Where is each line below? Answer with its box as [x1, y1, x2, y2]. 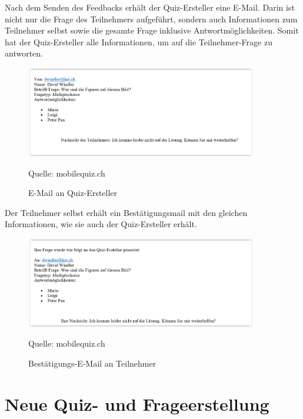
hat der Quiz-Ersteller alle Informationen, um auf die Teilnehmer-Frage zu [5, 35, 272, 48]
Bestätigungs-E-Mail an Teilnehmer [28, 357, 157, 370]
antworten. [5, 47, 43, 59]
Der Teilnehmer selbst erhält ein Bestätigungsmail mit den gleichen [5, 206, 248, 218]
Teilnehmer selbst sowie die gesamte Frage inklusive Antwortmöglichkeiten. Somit [5, 24, 299, 36]
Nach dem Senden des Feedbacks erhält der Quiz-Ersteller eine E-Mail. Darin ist [5, 1, 295, 13]
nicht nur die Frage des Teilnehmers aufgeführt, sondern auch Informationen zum [5, 12, 298, 25]
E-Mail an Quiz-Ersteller [28, 187, 118, 199]
